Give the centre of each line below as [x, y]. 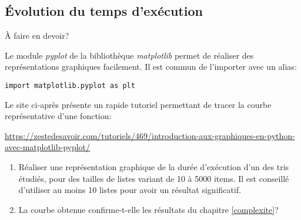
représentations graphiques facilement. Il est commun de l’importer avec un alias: [151, 67]
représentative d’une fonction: [58, 116]
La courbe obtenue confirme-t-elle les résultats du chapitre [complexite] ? [148, 209]
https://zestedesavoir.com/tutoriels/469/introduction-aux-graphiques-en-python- [150, 135]
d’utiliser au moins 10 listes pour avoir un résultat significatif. [130, 190]
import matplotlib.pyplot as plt [70, 85]
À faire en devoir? [37, 35]
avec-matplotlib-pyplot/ [48, 147]
